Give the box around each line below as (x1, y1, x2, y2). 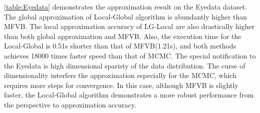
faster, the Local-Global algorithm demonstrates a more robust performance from (4, 89, 254, 100)
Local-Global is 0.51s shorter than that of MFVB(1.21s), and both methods (4, 40, 236, 51)
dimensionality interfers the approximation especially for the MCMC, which (4, 70, 236, 80)
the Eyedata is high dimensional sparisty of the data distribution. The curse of (4, 60, 245, 70)
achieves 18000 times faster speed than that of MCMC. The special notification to (4, 50, 256, 60)
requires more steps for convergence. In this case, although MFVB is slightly (4, 79, 238, 90)
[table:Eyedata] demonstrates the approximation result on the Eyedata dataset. (4, 1, 247, 11)
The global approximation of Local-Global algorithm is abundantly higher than (4, 11, 247, 21)
